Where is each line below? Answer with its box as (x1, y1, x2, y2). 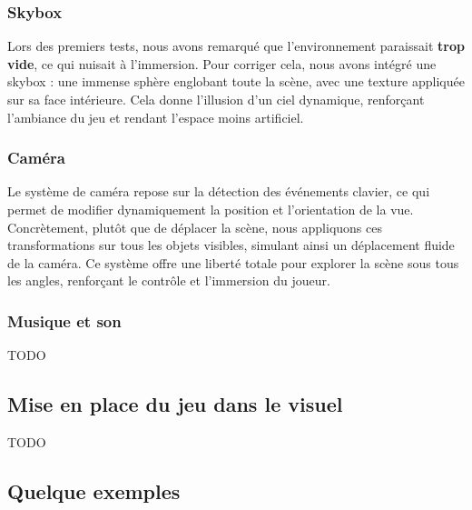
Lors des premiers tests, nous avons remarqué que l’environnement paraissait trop (7, 36, 465, 55)
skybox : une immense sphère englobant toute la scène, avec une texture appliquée (7, 72, 465, 91)
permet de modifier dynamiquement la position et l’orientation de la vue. (7, 200, 414, 218)
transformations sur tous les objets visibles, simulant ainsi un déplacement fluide (7, 235, 455, 255)
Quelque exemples (7, 476, 181, 505)
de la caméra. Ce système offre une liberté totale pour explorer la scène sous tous (7, 253, 459, 272)
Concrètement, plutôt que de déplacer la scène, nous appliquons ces (7, 217, 382, 236)
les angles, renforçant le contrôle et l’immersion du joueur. (7, 271, 330, 290)
